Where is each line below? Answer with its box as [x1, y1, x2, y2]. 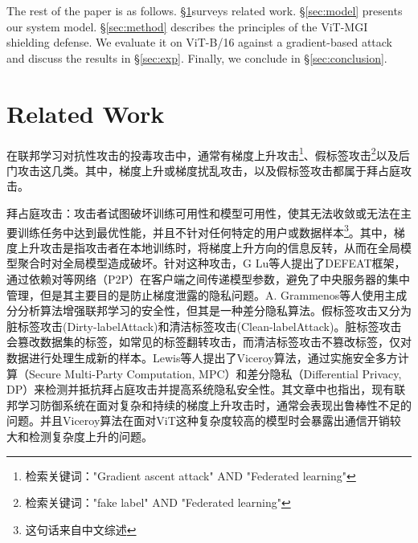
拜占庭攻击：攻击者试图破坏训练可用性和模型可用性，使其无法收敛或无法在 [6, 204, 400, 221]
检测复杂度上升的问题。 [28, 427, 153, 444]
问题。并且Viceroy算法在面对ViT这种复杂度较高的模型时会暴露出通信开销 [6, 412, 390, 429]
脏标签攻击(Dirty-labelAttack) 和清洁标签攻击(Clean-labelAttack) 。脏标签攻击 [6, 317, 402, 334]
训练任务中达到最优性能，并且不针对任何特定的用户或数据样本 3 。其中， [17, 221, 394, 240]
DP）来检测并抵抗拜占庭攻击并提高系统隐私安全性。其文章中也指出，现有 [6, 381, 395, 398]
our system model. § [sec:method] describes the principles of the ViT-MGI [6, 18, 368, 35]
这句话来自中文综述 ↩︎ [25, 521, 137, 537]
